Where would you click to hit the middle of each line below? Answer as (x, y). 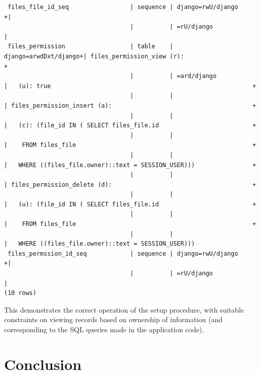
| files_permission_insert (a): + (130, 105)
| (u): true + (130, 86)
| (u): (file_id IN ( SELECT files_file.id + (130, 204)
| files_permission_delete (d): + (130, 184)
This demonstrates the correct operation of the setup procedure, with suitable (124, 309)
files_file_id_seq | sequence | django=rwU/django (123, 7)
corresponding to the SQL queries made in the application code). (104, 329)
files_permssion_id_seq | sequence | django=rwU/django (123, 253)
